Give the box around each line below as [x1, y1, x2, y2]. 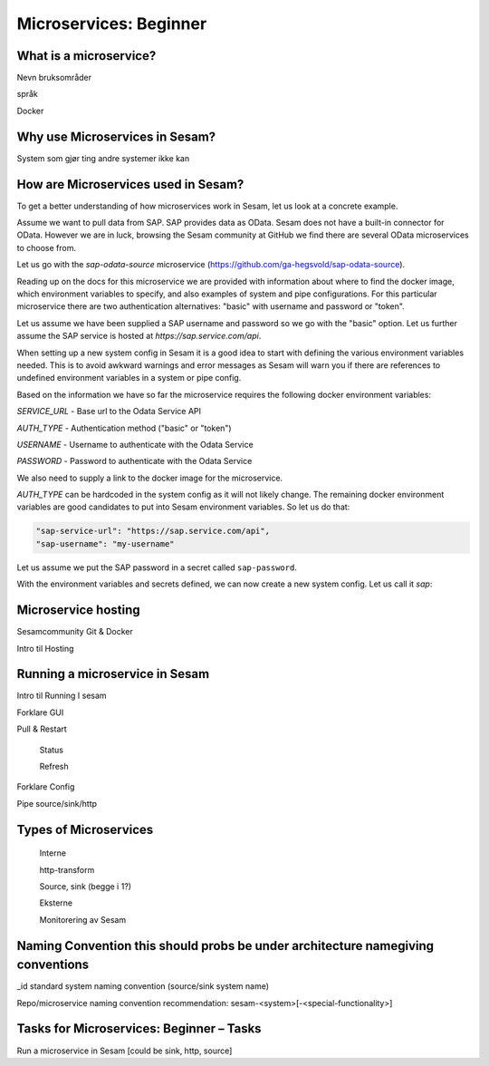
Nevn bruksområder [16, 73, 92, 83]
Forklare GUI [16, 707, 64, 718]
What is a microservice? [16, 48, 157, 63]
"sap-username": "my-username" [35, 538, 176, 548]
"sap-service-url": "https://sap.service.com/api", [35, 526, 271, 537]
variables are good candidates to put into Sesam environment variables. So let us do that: [16, 501, 350, 512]
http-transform [39, 864, 95, 875]
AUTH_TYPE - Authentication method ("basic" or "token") [16, 422, 232, 433]
